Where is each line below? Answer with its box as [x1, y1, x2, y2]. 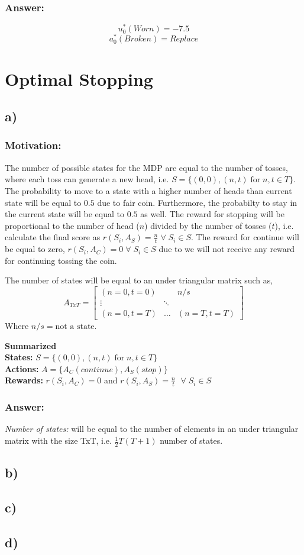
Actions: [5, 362, 39, 375]
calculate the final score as [5, 231, 101, 243]
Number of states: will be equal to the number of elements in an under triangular [5, 422, 299, 435]
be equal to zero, [5, 243, 65, 255]
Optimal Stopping [5, 66, 153, 91]
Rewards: [5, 374, 43, 386]
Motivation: [5, 138, 62, 153]
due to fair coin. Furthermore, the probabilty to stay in [97, 196, 297, 208]
